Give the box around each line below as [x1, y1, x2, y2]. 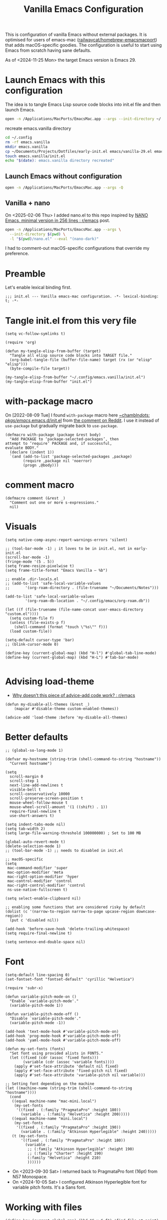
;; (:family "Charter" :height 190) [27, 1151, 103, 1156]
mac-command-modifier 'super [7, 865, 68, 870]
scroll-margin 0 [9, 774, 43, 779]
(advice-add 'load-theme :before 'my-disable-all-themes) [5, 715, 128, 720]
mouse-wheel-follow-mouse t [9, 800, 68, 805]
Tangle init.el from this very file [5, 315, 137, 326]
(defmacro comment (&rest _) [5, 496, 66, 501]
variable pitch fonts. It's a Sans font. [12, 1184, 86, 1190]
